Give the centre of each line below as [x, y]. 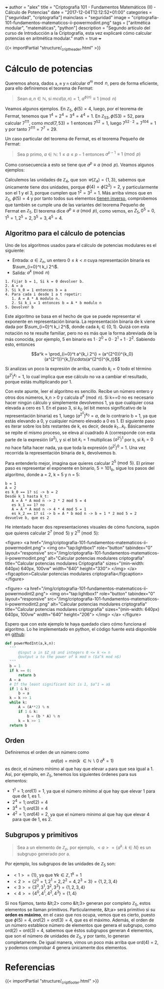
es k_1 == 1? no [28, 505]
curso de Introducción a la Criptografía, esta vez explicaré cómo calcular [78, 33]
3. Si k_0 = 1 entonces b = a [36, 290]
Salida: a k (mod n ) [31, 272]
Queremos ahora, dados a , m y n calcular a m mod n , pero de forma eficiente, [82, 83]
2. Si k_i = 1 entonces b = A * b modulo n [57, 303]
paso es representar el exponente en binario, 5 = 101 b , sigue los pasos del [80, 469]
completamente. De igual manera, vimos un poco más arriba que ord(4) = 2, [82, 942]
